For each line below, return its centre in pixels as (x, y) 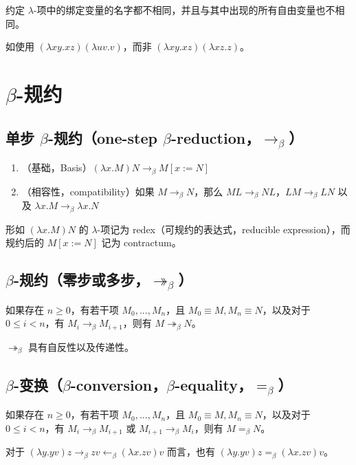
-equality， (214, 384)
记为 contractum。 (141, 242)
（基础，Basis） (57, 167)
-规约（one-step (102, 137)
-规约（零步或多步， (81, 280)
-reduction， (215, 137)
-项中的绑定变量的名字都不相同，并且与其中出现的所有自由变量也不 (184, 10)
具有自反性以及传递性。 (81, 346)
